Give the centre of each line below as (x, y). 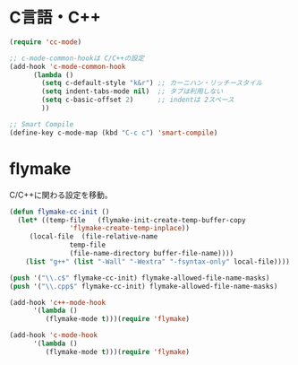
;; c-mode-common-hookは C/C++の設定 (77, 58)
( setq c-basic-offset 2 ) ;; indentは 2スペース (138, 100)
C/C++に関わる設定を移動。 (61, 195)
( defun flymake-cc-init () (60, 212)
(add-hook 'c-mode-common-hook (68, 66)
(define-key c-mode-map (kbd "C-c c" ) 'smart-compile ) (114, 133)
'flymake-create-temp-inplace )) (130, 229)
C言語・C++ (55, 17)
